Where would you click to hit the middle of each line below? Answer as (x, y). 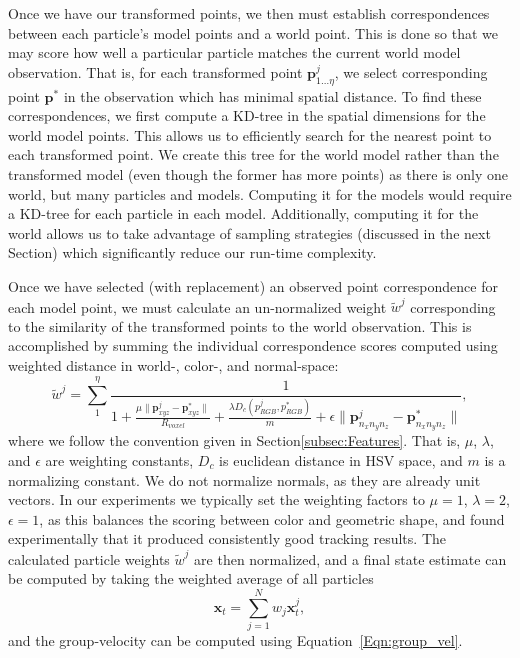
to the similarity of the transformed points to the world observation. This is (240, 325)
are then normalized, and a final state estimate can (350, 558)
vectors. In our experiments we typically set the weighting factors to (216, 499)
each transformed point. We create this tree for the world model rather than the (253, 154)
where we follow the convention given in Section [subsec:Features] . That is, (234, 440)
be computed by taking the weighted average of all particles (191, 578)
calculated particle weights (89, 558)
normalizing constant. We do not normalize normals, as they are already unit (244, 479)
